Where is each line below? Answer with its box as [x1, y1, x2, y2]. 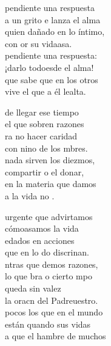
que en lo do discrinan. [5, 246, 89, 259]
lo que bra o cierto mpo [5, 270, 92, 282]
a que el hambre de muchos [5, 329, 106, 342]
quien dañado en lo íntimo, [5, 25, 105, 38]
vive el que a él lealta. [5, 85, 86, 98]
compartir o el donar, [5, 165, 84, 178]
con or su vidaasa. [5, 37, 72, 50]
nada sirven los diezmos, [5, 153, 95, 166]
